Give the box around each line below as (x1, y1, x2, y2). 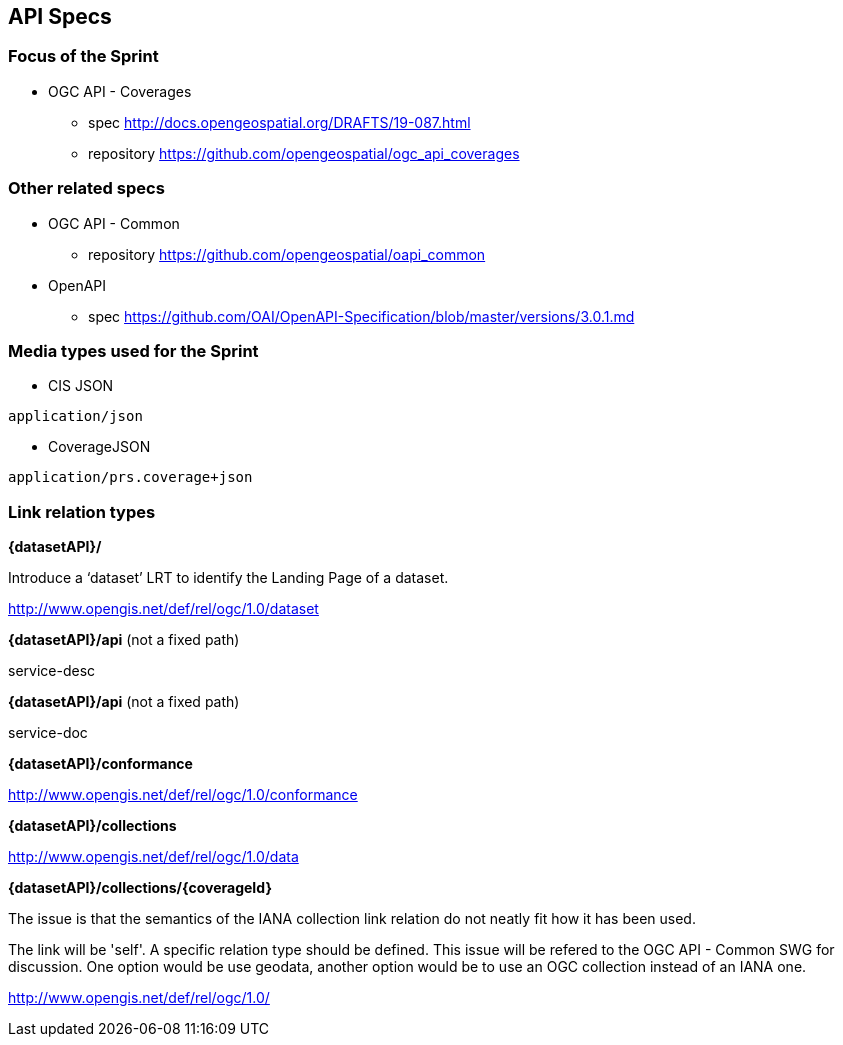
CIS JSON (48, 377, 114, 395)
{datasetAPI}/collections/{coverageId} (8, 879, 272, 897)
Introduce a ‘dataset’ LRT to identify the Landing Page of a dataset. (8, 569, 449, 587)
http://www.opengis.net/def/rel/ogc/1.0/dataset (8, 600, 319, 618)
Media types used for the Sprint (8, 340, 259, 361)
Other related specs (8, 178, 165, 199)
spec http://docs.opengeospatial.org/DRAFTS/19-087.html (88, 113, 471, 131)
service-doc (8, 724, 88, 742)
